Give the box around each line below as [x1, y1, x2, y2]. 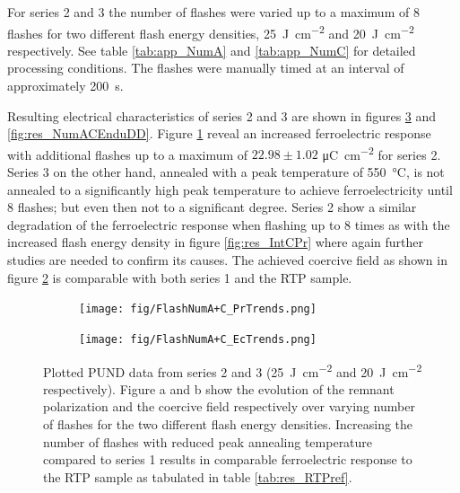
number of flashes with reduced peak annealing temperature [43, 432, 373, 451]
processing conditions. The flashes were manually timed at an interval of [7, 58, 404, 77]
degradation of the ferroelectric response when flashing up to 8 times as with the [7, 215, 450, 233]
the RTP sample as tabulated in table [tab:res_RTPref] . [43, 467, 352, 486]
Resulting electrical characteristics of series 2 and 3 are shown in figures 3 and [7, 106, 437, 125]
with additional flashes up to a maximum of [7, 145, 248, 163]
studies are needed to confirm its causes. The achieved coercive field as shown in [7, 251, 447, 269]
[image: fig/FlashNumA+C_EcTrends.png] [79, 332, 317, 346]
